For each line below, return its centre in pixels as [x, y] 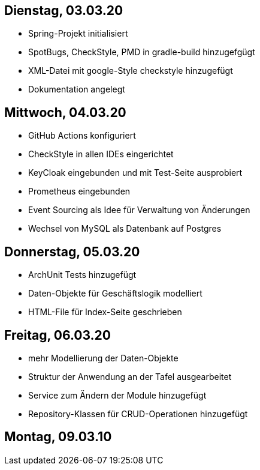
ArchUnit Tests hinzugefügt [82, 275]
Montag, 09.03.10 [58, 437]
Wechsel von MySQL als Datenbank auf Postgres [125, 229]
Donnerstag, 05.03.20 [72, 252]
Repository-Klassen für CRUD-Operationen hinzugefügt [138, 414]
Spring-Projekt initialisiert [78, 34]
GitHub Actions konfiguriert [82, 136]
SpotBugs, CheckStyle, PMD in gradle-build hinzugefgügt [142, 52]
